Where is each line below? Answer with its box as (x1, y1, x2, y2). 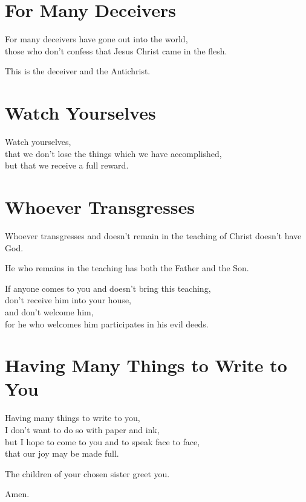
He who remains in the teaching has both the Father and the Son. (5, 262, 249, 274)
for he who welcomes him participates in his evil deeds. (5, 317, 209, 330)
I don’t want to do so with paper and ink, (5, 423, 160, 436)
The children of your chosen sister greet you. (5, 467, 170, 480)
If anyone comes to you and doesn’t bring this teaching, (5, 282, 211, 294)
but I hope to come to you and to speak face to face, (5, 435, 200, 448)
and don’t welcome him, (5, 305, 94, 318)
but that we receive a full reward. (5, 159, 129, 172)
